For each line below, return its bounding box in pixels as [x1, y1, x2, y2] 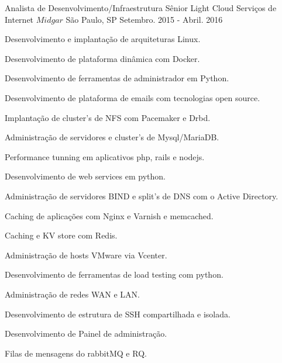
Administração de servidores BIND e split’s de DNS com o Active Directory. [5, 189, 278, 202]
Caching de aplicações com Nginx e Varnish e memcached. [5, 209, 214, 222]
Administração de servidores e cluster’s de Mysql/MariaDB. [5, 131, 219, 143]
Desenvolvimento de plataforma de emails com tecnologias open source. [5, 91, 260, 103]
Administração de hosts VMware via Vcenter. [5, 248, 167, 261]
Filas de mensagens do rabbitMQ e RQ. [5, 347, 147, 359]
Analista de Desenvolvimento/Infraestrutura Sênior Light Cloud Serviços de [5, 2, 277, 13]
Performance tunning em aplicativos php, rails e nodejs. [5, 150, 205, 163]
